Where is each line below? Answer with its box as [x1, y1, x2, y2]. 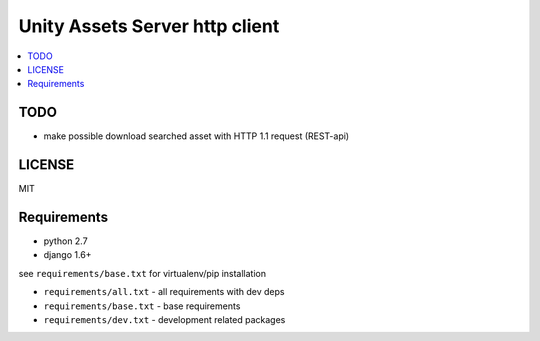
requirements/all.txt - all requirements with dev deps [43, 286, 285, 298]
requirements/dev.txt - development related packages [43, 314, 286, 325]
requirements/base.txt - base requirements [43, 300, 241, 312]
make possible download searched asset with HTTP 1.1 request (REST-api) [43, 130, 350, 142]
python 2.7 [43, 235, 89, 247]
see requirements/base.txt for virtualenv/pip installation [18, 267, 267, 279]
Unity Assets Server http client [18, 15, 280, 37]
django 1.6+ [43, 249, 92, 261]
